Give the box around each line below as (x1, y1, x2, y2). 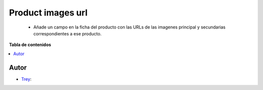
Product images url (9, 7, 88, 18)
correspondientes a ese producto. (33, 30, 102, 36)
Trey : (21, 76, 32, 82)
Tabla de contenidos (9, 42, 51, 48)
